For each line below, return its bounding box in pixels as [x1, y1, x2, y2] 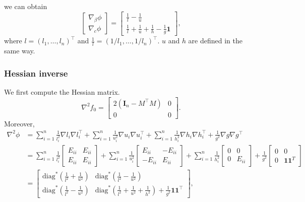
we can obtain [4, 1, 47, 11]
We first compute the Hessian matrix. [4, 86, 120, 97]
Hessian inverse [4, 66, 68, 79]
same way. [4, 45, 35, 56]
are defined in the [188, 35, 242, 46]
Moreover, [4, 118, 35, 128]
